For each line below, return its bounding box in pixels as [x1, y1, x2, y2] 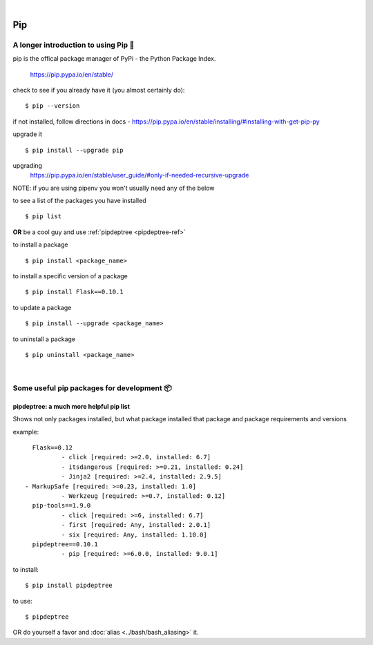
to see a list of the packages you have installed [12, 197, 146, 205]
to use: [12, 597, 32, 605]
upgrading [12, 161, 43, 169]
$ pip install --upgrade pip [25, 146, 124, 154]
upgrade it [12, 130, 43, 138]
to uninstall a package [12, 335, 76, 343]
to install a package [12, 240, 68, 249]
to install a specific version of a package [12, 272, 128, 280]
